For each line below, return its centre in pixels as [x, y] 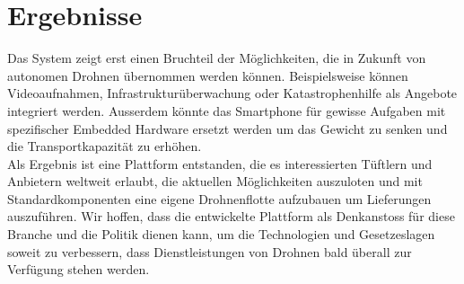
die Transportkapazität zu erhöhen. [105, 146]
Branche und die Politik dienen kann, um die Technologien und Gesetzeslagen [221, 234]
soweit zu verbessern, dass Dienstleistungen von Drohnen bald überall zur [210, 251]
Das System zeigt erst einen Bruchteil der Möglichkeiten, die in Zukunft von [217, 58]
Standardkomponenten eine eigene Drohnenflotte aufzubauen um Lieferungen [219, 198]
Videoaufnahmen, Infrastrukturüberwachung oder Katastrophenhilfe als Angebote [232, 93]
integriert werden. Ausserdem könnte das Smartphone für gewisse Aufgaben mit [227, 110]
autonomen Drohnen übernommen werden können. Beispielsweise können [208, 75]
